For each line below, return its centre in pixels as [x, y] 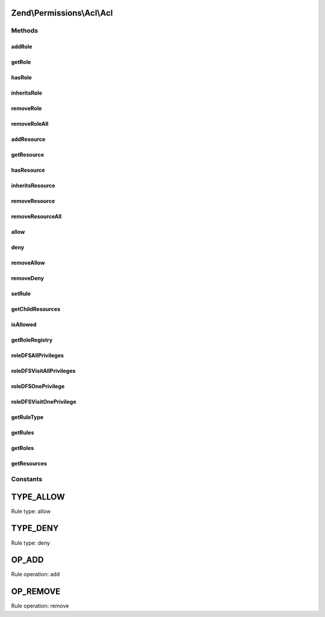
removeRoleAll [30, 124]
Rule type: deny [31, 543]
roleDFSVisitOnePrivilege [44, 402]
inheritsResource [33, 186]
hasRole [22, 78]
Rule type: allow [31, 511]
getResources [29, 463]
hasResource [28, 170]
